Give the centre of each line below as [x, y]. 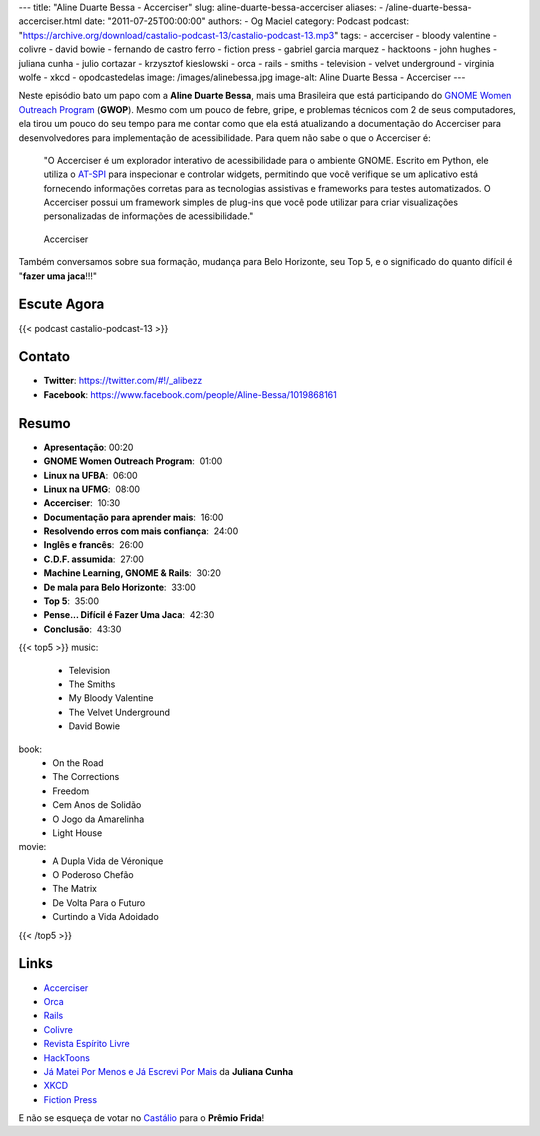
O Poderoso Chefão [93, 875]
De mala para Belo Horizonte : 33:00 [120, 587]
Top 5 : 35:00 [71, 601]
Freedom [71, 791]
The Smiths [92, 684]
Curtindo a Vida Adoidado [105, 917]
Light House [77, 832]
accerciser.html [50, 21]
